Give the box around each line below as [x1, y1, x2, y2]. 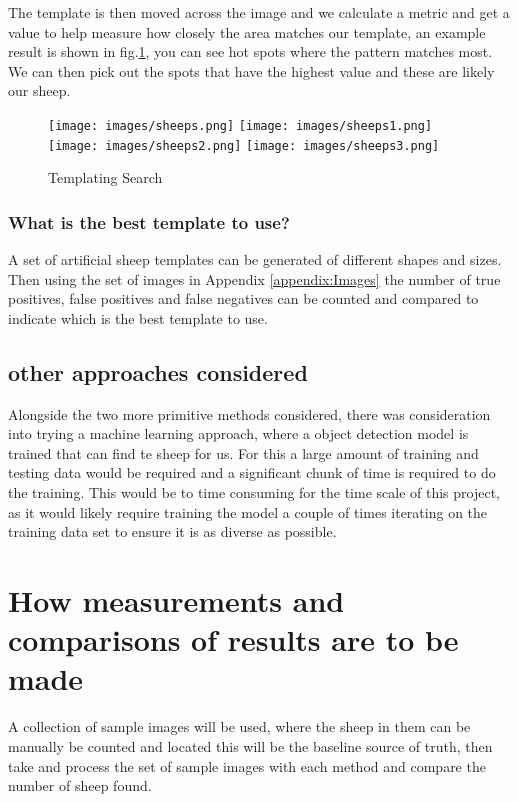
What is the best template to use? [8, 209, 290, 234]
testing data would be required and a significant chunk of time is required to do [8, 462, 496, 483]
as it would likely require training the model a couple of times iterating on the [8, 501, 488, 522]
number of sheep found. [8, 775, 152, 796]
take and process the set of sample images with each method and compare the [8, 755, 486, 776]
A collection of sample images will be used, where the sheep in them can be [8, 716, 471, 737]
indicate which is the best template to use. [8, 307, 268, 328]
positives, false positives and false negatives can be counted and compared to [8, 288, 479, 309]
